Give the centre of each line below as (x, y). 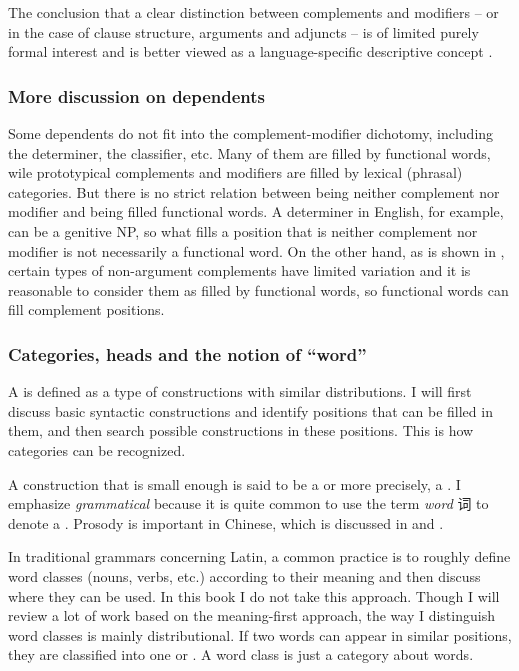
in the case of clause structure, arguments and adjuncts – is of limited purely (243, 31)
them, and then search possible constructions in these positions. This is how (241, 430)
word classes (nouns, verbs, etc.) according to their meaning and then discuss (244, 575)
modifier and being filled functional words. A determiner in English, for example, (256, 211)
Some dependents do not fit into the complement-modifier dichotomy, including (251, 133)
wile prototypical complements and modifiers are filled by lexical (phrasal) (235, 172)
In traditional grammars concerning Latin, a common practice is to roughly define (259, 556)
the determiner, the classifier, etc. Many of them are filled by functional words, (249, 152)
